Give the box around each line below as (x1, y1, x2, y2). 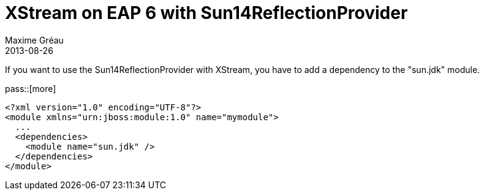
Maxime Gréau (5, 34, 64, 45)
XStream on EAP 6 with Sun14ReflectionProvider (5, 2, 408, 23)
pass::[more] (5, 83, 56, 94)
